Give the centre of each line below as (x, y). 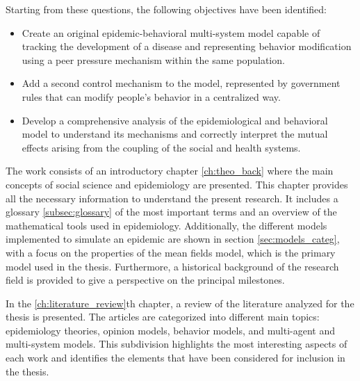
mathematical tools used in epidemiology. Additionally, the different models (166, 225)
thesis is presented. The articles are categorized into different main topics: (163, 317)
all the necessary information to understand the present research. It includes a (172, 198)
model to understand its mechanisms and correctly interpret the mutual (175, 134)
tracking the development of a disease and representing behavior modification (187, 46)
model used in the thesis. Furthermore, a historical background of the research (172, 266)
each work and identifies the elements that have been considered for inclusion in (175, 358)
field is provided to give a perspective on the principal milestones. (145, 280)
